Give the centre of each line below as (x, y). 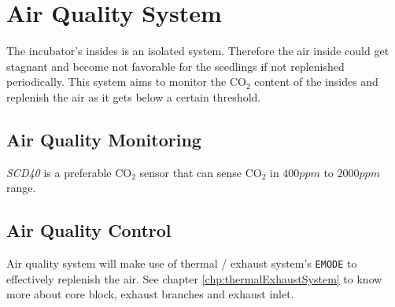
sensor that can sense (190, 172)
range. (21, 188)
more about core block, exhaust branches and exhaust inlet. (150, 294)
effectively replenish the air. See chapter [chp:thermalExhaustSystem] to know (194, 278)
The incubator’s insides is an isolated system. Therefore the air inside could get (198, 51)
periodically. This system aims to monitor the (116, 81)
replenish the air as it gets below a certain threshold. (134, 96)
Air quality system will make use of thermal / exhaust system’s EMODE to (182, 263)
